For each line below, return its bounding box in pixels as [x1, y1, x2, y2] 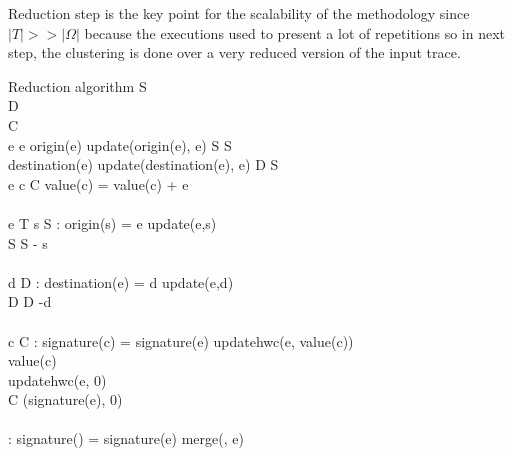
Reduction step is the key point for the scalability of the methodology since [8, 3, 470, 23]
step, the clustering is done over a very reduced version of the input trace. [8, 42, 461, 63]
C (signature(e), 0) [8, 389, 123, 410]
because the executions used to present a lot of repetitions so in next [84, 22, 506, 43]
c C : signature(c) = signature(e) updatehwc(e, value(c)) [8, 330, 354, 351]
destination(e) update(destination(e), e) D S [8, 154, 279, 175]
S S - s [8, 232, 48, 253]
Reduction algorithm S [8, 75, 147, 96]
